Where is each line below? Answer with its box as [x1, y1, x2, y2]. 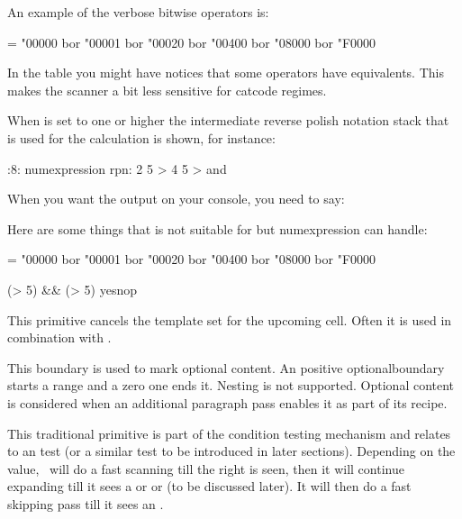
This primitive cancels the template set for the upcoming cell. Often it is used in [7, 310, 452, 329]
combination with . [7, 328, 112, 347]
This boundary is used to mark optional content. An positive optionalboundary [7, 358, 445, 377]
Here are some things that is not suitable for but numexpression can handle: [7, 219, 428, 238]
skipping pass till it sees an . [7, 494, 164, 513]
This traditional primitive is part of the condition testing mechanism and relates [7, 423, 451, 442]
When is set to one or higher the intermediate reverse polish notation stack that [7, 111, 449, 130]
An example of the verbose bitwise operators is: [7, 3, 269, 21]
